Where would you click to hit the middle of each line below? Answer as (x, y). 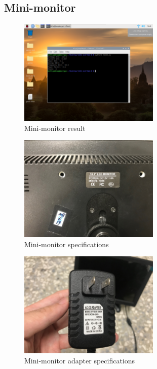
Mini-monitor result (55, 128)
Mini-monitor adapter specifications (80, 360)
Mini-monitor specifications (67, 244)
